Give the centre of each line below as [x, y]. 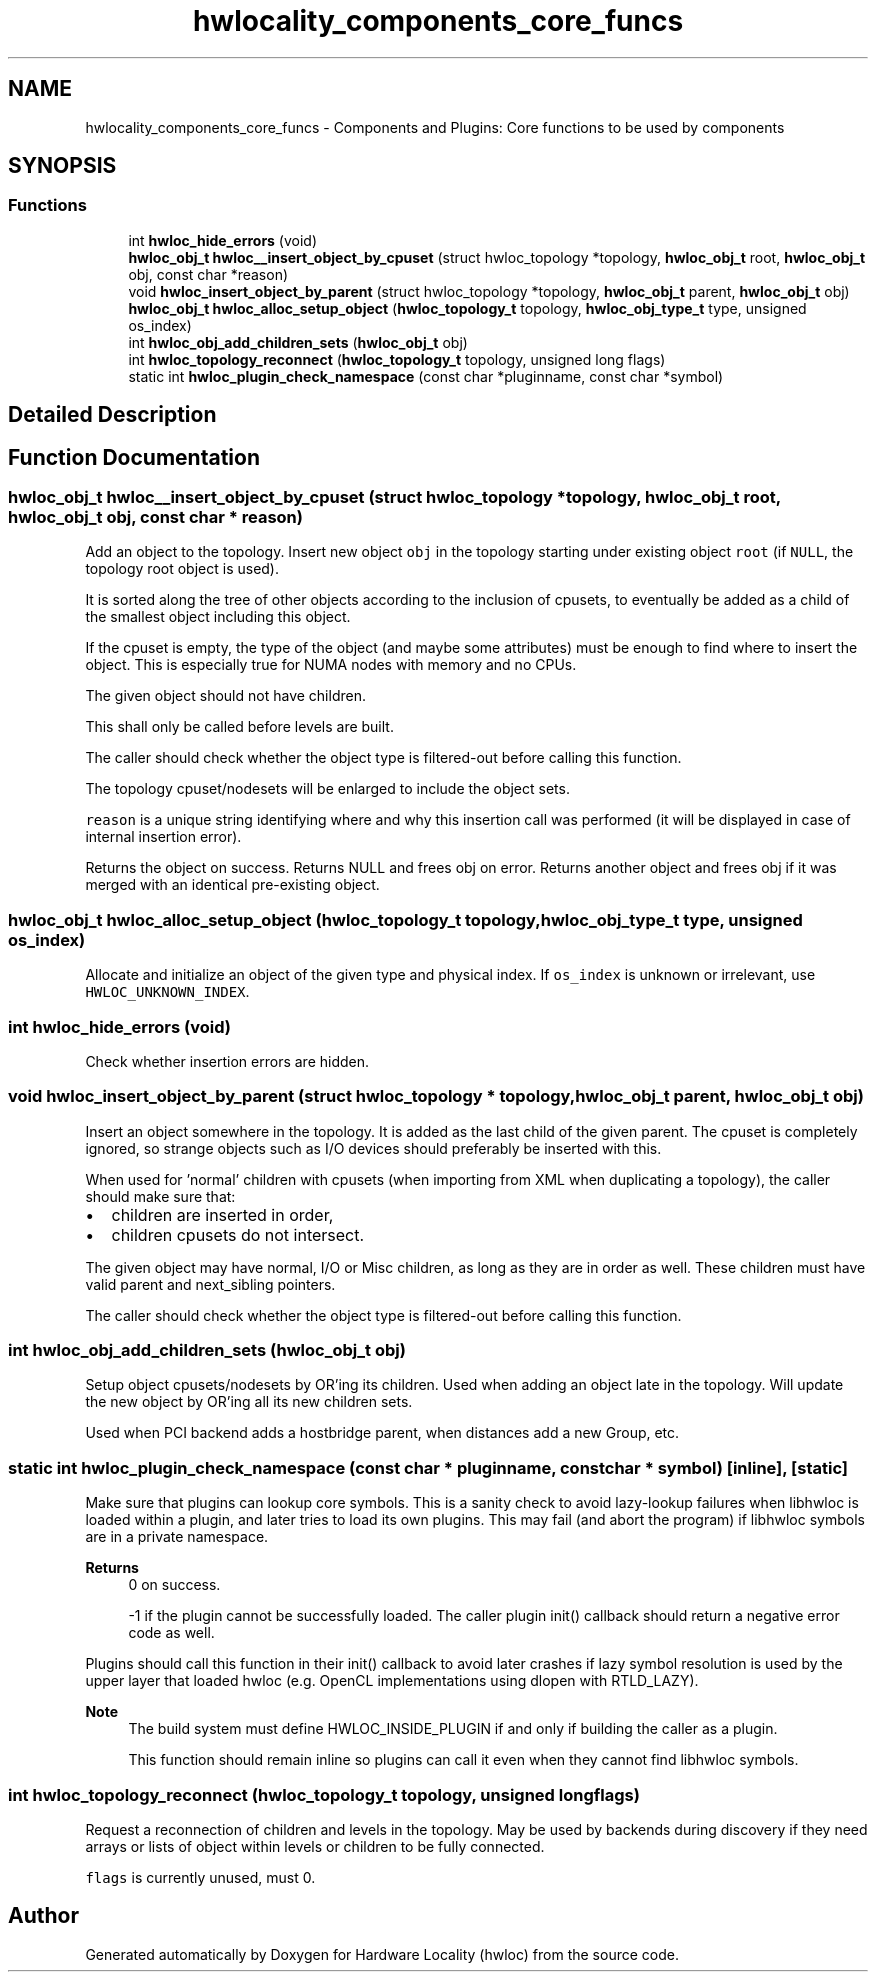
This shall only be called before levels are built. [239, 727]
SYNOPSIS [62, 166]
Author [43, 1916]
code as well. [171, 1633]
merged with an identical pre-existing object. [232, 885]
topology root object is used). [182, 569]
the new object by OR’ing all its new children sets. [249, 1402]
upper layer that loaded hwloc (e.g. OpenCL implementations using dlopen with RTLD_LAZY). [392, 1681]
